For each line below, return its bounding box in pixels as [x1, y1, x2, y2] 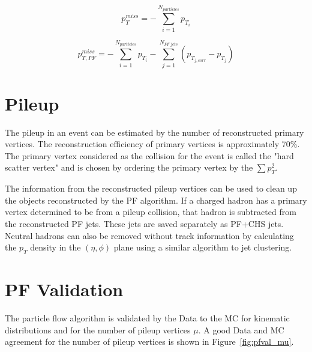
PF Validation [5, 277, 124, 302]
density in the [30, 241, 81, 253]
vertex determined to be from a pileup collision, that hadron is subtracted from [5, 205, 296, 218]
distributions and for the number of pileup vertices [5, 323, 191, 336]
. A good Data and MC [198, 323, 284, 336]
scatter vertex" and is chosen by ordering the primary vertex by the [5, 161, 253, 174]
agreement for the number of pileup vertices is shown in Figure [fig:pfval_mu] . [5, 335, 294, 348]
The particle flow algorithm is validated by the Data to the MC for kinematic [5, 312, 290, 324]
